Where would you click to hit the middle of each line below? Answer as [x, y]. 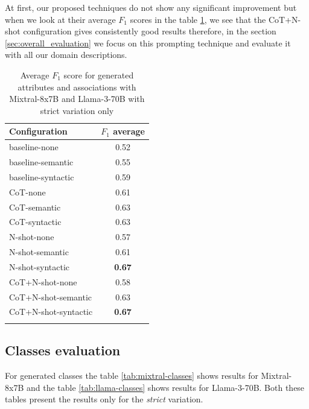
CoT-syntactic [35, 222]
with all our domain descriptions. [66, 55]
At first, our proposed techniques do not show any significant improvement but [151, 7]
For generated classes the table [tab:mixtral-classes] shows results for [132, 376]
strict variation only [77, 110]
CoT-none [27, 192]
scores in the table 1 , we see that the [198, 19]
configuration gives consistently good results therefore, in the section [150, 31]
